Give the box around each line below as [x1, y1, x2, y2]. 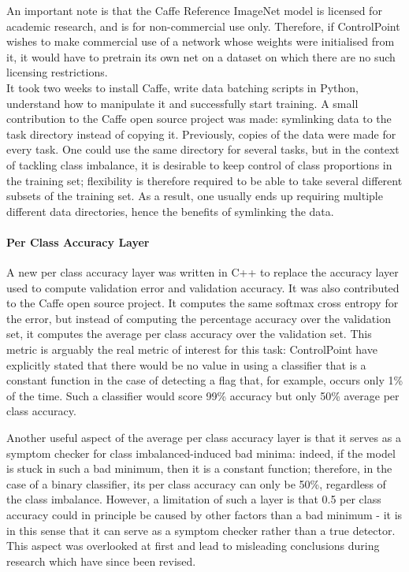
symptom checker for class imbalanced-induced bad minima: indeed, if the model [6, 444, 396, 461]
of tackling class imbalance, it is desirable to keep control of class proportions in [6, 156, 392, 173]
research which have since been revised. [6, 552, 196, 569]
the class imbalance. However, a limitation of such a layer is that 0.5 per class [6, 491, 381, 507]
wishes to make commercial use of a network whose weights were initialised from [6, 33, 395, 50]
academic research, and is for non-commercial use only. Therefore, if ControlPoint [6, 17, 400, 34]
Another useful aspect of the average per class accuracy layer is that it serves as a [6, 429, 401, 446]
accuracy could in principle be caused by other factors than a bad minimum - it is [6, 507, 403, 523]
